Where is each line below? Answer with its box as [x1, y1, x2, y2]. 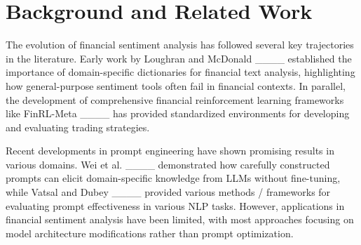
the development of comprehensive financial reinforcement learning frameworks [6, 92, 344, 107]
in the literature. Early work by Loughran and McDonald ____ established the [6, 51, 352, 65]
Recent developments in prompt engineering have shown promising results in [6, 143, 334, 158]
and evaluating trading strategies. [6, 119, 150, 134]
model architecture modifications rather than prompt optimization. [6, 225, 294, 240]
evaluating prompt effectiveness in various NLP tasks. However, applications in [6, 198, 345, 213]
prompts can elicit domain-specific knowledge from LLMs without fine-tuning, [6, 171, 341, 185]
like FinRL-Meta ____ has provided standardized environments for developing [6, 106, 350, 121]
